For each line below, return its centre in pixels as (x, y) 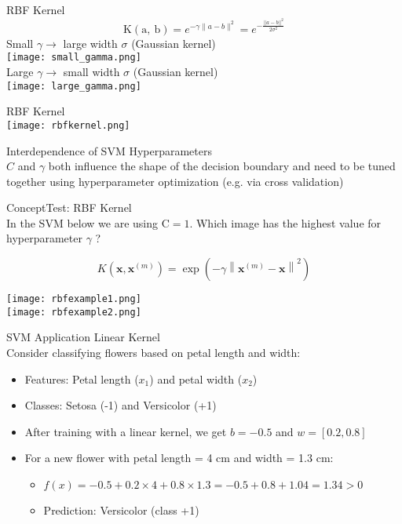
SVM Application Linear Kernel (83, 337)
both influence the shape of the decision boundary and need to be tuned (222, 166)
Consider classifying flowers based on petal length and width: (153, 352)
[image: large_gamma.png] (74, 86)
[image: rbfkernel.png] (68, 125)
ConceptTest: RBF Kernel (69, 207)
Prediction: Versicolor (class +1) (121, 509)
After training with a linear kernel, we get (126, 431)
